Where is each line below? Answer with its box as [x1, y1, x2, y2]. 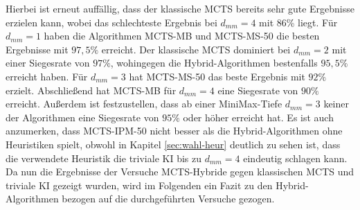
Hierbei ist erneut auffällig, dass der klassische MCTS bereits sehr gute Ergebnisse [6, 1, 354, 15]
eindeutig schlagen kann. [243, 150, 348, 165]
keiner [323, 96, 349, 111]
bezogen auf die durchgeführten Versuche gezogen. [62, 191, 275, 206]
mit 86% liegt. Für [259, 15, 338, 29]
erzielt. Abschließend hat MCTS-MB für [6, 82, 177, 97]
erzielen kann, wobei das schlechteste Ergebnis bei [6, 15, 217, 29]
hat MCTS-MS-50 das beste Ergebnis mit [129, 69, 305, 83]
